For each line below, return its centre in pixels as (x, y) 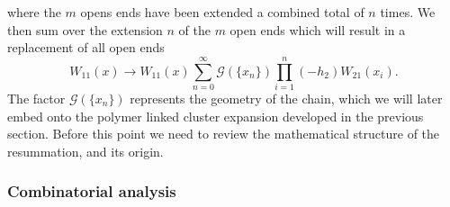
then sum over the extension (85, 29)
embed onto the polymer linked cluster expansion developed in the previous (216, 116)
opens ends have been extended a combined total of (222, 12)
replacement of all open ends (86, 47)
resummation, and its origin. (85, 151)
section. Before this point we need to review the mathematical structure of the (224, 134)
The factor (36, 98)
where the (34, 12)
